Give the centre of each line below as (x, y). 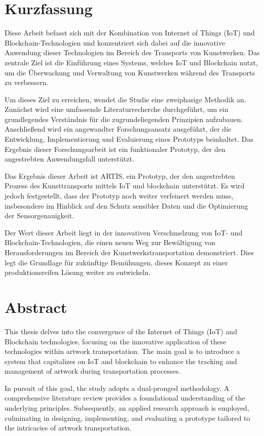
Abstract (36, 307)
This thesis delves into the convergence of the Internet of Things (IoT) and (121, 331)
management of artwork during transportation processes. (93, 371)
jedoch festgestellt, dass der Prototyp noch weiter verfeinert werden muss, (119, 196)
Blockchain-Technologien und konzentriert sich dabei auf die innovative (115, 42)
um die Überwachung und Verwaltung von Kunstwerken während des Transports (130, 72)
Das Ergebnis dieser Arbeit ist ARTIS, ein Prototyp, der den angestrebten (120, 175)
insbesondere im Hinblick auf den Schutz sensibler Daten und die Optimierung (126, 205)
